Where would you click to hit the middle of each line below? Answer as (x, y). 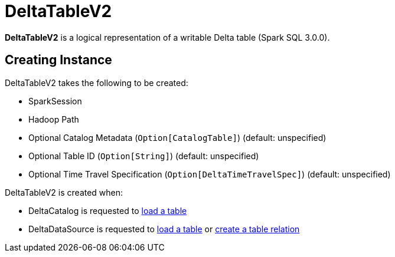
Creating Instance (58, 60)
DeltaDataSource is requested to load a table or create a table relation (164, 229)
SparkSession (55, 101)
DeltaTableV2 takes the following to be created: (97, 83)
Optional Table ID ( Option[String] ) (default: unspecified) (144, 156)
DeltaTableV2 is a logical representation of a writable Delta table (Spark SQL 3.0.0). (167, 37)
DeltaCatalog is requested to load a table (108, 210)
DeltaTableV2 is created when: (64, 192)
